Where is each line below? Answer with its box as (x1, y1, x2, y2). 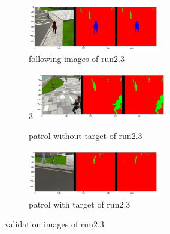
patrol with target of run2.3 (29, 197, 130, 210)
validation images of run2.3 (5, 218, 104, 230)
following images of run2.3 (29, 52, 125, 65)
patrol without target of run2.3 (29, 129, 142, 141)
